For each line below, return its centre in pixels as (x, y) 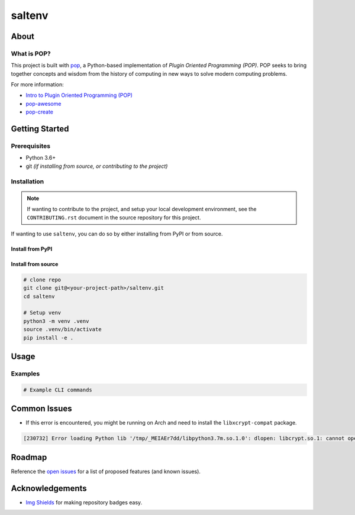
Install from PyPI (32, 249)
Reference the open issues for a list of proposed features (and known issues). (106, 471)
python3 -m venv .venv (56, 321)
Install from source (35, 264)
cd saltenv (39, 296)
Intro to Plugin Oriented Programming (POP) (79, 95)
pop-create (39, 112)
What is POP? (31, 53)
